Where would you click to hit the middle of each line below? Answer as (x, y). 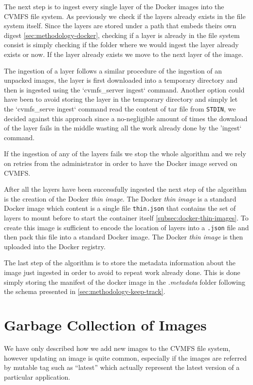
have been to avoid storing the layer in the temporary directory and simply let (121, 99)
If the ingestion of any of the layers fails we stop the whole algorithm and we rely (125, 154)
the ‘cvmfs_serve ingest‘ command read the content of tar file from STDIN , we (120, 108)
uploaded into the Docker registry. (55, 246)
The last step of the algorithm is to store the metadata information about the (120, 263)
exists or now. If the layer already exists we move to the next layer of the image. (124, 54)
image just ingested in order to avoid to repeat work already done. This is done (122, 272)
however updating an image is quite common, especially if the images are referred (125, 357)
